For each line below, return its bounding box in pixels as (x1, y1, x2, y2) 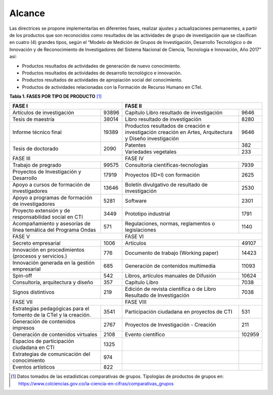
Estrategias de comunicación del (12, 350, 90, 358)
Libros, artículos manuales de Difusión (124, 272, 216, 279)
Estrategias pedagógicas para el (12, 305, 89, 312)
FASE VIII (124, 298, 147, 305)
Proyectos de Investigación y (12, 168, 81, 175)
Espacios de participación (12, 338, 74, 345)
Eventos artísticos (12, 364, 55, 371)
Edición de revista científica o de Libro (124, 286, 216, 293)
